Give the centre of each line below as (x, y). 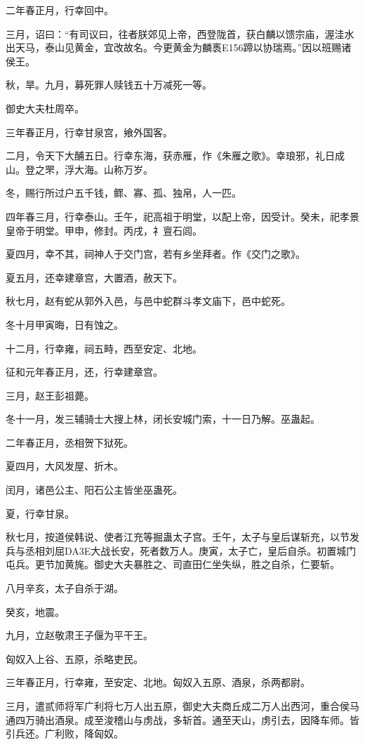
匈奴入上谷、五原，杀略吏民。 (74, 658)
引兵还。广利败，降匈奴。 (65, 733)
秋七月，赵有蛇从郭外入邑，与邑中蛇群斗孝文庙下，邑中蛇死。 (148, 301)
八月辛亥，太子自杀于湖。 (65, 588)
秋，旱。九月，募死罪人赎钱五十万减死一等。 (109, 85)
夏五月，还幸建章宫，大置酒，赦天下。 (94, 277)
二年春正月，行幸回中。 (60, 10)
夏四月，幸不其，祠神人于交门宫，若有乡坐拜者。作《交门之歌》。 (155, 254)
